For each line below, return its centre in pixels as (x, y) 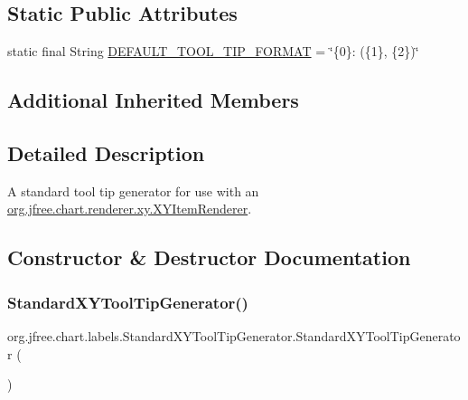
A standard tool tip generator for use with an (133, 190)
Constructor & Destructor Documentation (209, 257)
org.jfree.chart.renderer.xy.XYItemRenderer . (130, 209)
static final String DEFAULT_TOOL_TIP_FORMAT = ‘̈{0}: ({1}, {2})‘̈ (213, 51)
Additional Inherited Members (153, 100)
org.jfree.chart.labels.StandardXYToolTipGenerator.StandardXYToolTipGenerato (234, 335)
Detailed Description (106, 152)
